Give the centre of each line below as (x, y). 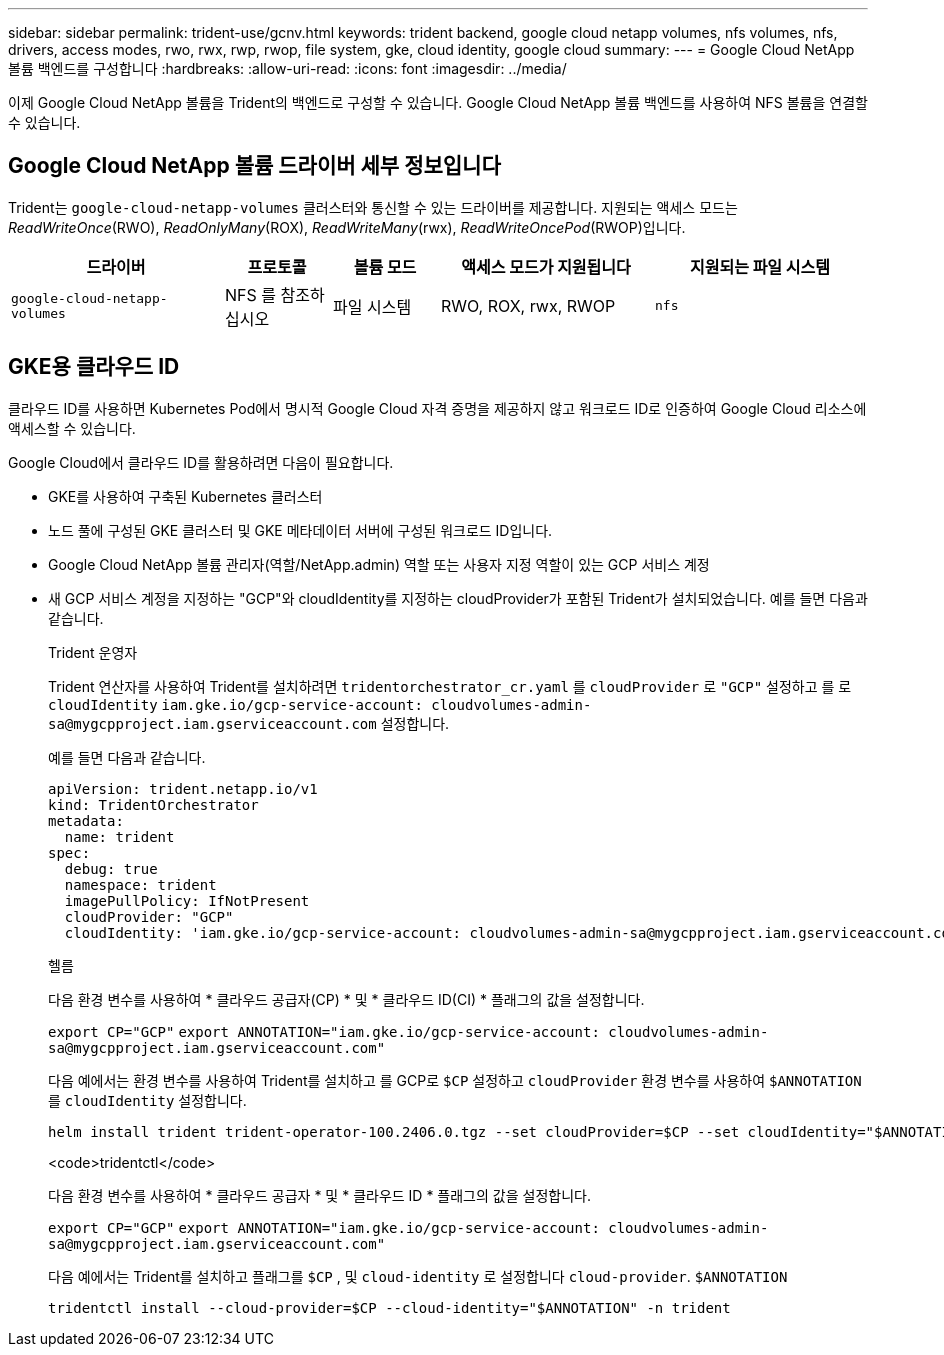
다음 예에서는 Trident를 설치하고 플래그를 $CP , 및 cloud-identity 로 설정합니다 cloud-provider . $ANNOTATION (418, 1276)
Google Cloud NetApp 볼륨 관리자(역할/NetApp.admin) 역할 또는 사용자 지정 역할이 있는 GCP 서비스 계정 (379, 564)
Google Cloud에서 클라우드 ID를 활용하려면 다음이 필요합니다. (201, 462)
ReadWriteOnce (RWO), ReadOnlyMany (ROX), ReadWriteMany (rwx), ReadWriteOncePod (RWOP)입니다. (347, 227)
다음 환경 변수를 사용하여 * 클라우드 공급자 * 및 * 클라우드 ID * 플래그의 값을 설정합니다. (319, 1195)
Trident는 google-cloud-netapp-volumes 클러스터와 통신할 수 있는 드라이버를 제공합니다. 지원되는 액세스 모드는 (373, 207)
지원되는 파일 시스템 (760, 266)
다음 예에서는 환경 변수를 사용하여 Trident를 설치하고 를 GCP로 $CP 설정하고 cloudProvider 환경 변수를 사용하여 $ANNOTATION (455, 1080)
